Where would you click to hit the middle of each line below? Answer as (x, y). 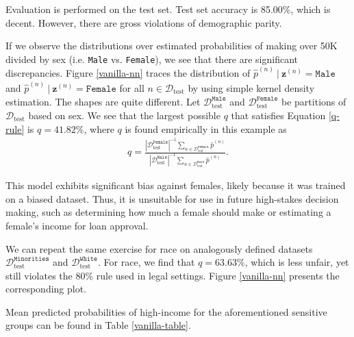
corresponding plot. (46, 289)
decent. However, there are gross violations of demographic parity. (144, 22)
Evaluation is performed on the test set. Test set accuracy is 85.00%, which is (168, 9)
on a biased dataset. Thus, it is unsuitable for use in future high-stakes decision (172, 198)
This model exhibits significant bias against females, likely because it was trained (176, 185)
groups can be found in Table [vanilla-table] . (98, 325)
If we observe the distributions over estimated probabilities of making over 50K (172, 46)
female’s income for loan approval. (77, 225)
